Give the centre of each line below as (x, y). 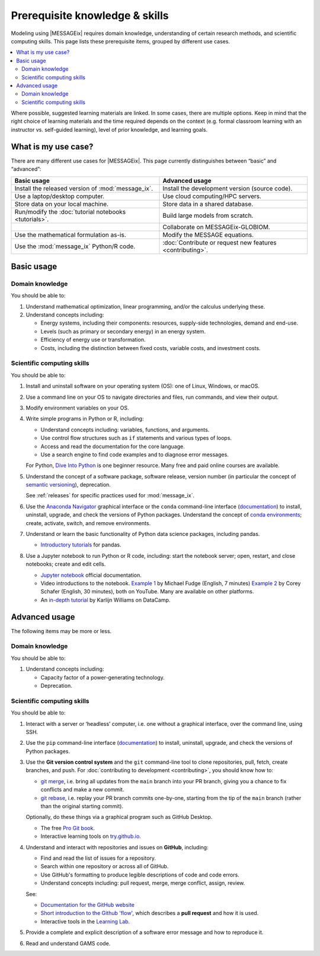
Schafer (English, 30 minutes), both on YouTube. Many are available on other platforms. (147, 592)
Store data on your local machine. (62, 204)
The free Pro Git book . (68, 828)
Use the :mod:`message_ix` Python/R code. (75, 246)
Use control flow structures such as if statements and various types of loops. (136, 438)
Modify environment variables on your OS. (77, 408)
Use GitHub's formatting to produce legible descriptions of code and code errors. (140, 875)
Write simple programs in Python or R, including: (85, 419)
